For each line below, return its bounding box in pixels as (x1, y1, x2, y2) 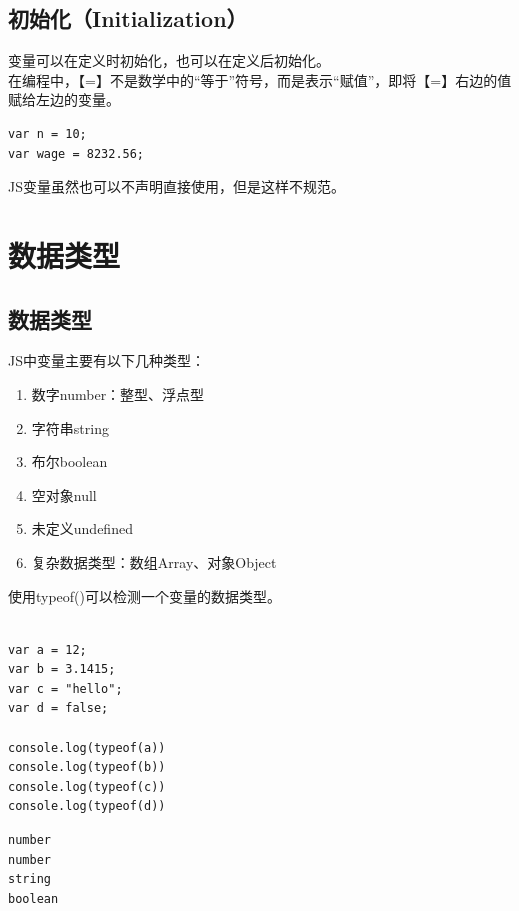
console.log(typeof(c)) (8, 779, 166, 794)
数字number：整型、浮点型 (31, 383, 205, 404)
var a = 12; (8, 642, 87, 657)
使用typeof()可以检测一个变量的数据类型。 (8, 585, 282, 606)
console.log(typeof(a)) (8, 740, 166, 755)
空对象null (31, 484, 97, 505)
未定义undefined (31, 518, 133, 539)
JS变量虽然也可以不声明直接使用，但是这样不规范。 (8, 176, 345, 197)
